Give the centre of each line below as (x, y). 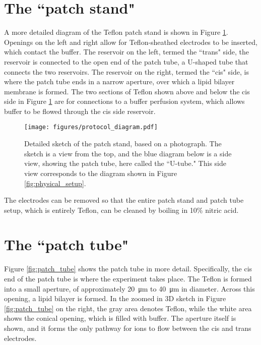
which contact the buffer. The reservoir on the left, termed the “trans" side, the (126, 52)
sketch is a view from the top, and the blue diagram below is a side (128, 153)
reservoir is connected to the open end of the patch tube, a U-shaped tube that (126, 61)
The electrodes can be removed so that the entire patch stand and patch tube (124, 200)
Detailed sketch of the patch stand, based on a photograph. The (123, 143)
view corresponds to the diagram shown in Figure (101, 173)
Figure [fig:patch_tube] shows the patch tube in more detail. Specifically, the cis (128, 269)
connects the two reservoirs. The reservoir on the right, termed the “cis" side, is (126, 71)
